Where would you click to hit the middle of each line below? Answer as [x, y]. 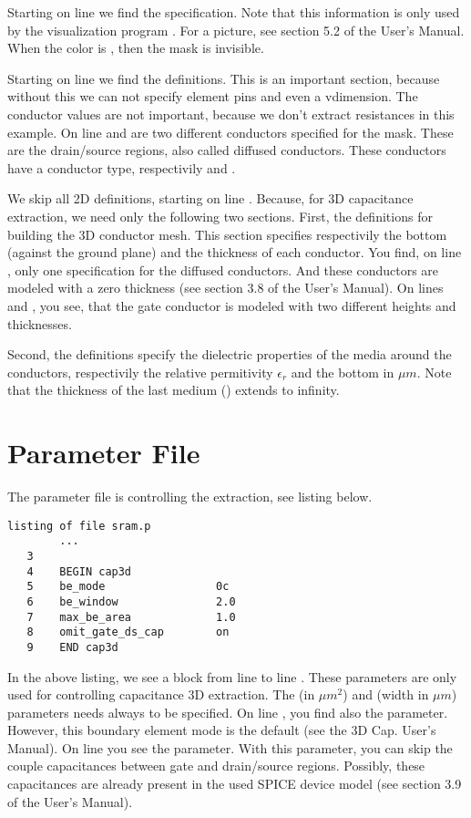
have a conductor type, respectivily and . [122, 167]
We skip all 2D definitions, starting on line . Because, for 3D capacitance [210, 198]
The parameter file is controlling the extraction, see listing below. [190, 496]
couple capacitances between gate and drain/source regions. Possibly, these [216, 766]
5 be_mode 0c [128, 587]
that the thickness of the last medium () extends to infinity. [174, 390]
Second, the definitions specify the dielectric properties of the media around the [230, 354]
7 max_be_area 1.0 [131, 617]
